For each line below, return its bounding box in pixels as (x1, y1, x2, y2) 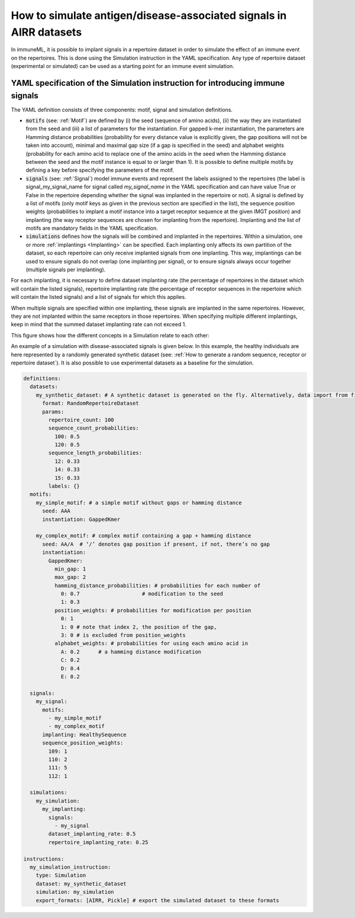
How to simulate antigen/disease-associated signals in (11, 9, 287, 22)
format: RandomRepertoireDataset (42, 400, 139, 407)
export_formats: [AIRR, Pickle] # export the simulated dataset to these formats (35, 897, 279, 904)
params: (42, 408, 64, 415)
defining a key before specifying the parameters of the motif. (25, 166, 175, 174)
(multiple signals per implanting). (25, 266, 106, 273)
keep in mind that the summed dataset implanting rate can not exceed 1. (11, 321, 186, 328)
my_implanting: (42, 806, 86, 813)
